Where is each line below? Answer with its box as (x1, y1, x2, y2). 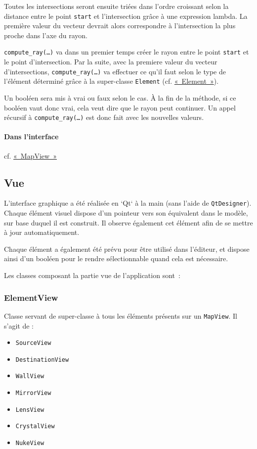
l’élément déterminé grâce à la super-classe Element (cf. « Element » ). (4, 76, 219, 86)
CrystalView (15, 423, 55, 430)
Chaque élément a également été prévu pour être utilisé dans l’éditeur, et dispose (4, 243, 250, 254)
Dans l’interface (4, 131, 59, 142)
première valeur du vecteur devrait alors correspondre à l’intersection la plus (4, 20, 236, 31)
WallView (15, 373, 44, 380)
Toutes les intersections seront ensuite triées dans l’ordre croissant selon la (4, 1, 229, 11)
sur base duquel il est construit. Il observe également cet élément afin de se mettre (4, 217, 253, 227)
